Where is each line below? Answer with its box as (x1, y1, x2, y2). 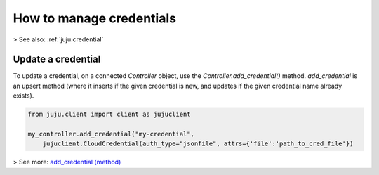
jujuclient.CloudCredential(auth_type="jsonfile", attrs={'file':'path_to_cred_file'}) (42, 140, 354, 148)
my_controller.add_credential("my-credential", (27, 130, 194, 138)
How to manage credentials (13, 11, 177, 26)
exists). (13, 91, 34, 100)
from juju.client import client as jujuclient (27, 110, 191, 119)
